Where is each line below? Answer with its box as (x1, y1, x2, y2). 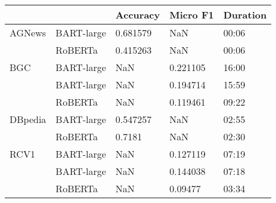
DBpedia (10, 112, 46, 126)
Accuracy (115, 8, 160, 21)
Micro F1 (169, 8, 214, 21)
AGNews (10, 26, 46, 39)
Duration (223, 8, 267, 21)
